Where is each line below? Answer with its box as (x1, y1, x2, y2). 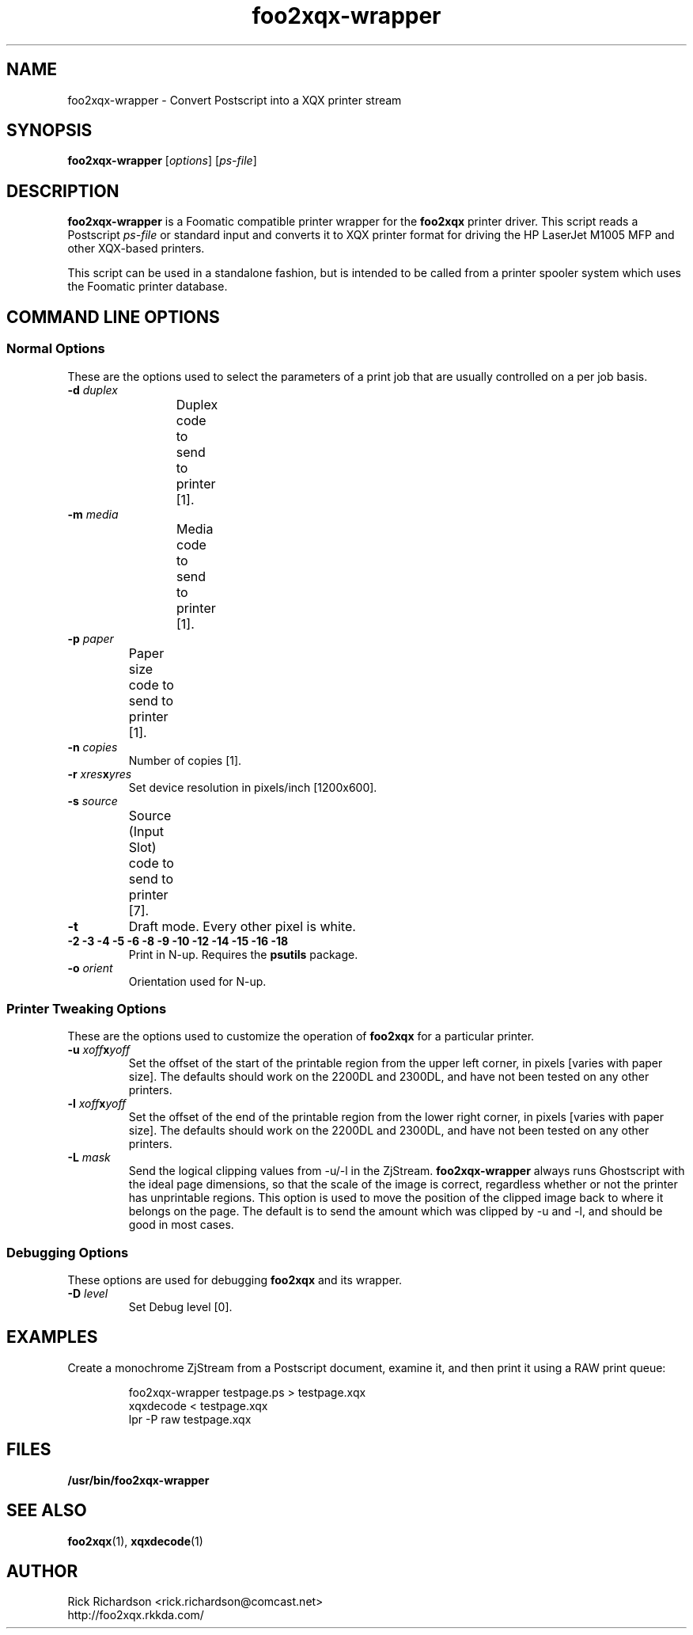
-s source (67, 793, 118, 808)
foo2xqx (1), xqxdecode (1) (67, 1534, 203, 1548)
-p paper (67, 631, 114, 645)
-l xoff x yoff (67, 1097, 127, 1111)
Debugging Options (6, 1244, 129, 1260)
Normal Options (6, 340, 105, 357)
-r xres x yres (67, 766, 132, 781)
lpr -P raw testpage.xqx (128, 1412, 252, 1426)
